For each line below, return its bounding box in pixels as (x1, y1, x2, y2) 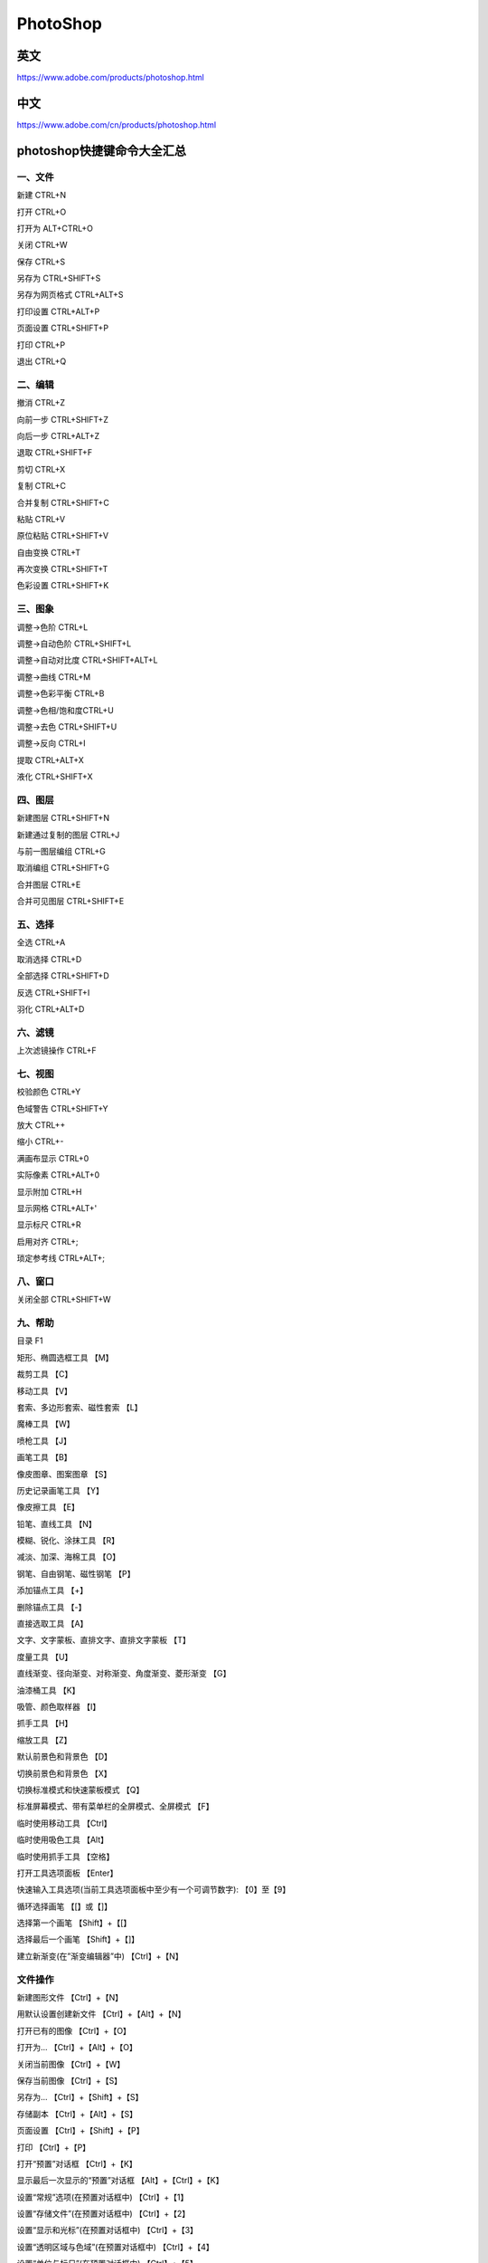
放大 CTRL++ (16, 1119, 66, 1131)
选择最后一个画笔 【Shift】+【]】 (16, 1934, 140, 1945)
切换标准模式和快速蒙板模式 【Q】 (16, 1784, 145, 1795)
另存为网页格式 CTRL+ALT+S (16, 290, 124, 301)
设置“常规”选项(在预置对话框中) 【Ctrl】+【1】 (16, 2191, 189, 2202)
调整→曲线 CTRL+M (16, 671, 91, 683)
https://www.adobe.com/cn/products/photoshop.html (16, 119, 217, 130)
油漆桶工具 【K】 (16, 1685, 80, 1695)
